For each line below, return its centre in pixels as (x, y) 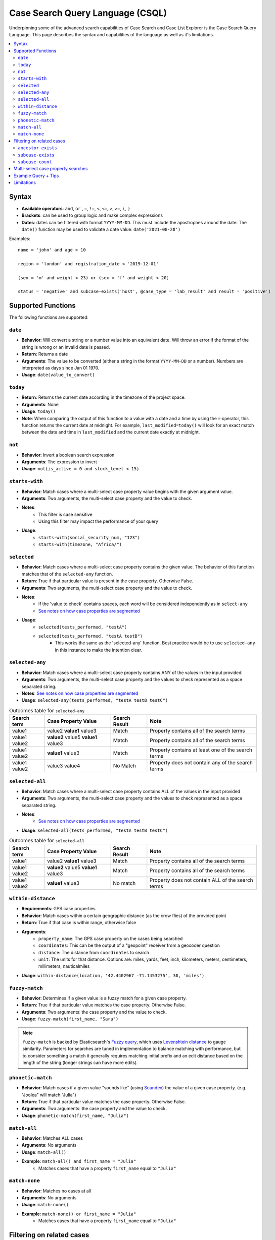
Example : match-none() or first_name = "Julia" (79, 1214)
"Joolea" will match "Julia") (49, 1095)
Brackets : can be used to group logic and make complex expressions (92, 215)
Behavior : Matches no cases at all (56, 1191)
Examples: (20, 239)
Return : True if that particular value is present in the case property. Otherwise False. (107, 581)
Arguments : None (40, 404)
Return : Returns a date (45, 354)
